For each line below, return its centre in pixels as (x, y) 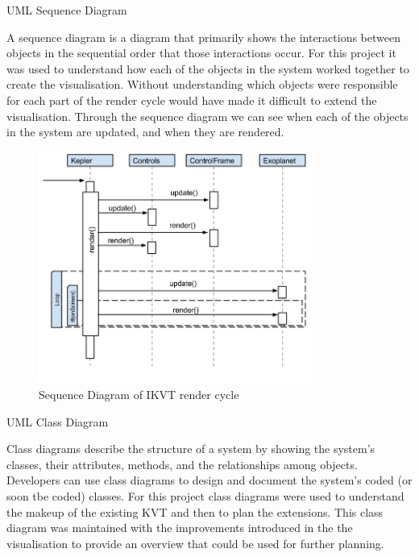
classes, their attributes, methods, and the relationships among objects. (182, 464)
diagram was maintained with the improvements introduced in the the (180, 528)
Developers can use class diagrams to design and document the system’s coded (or (209, 480)
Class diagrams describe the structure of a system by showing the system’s (191, 449)
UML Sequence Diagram (67, 10)
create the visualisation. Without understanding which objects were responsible (202, 84)
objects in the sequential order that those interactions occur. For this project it (201, 53)
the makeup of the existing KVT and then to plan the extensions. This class (195, 511)
